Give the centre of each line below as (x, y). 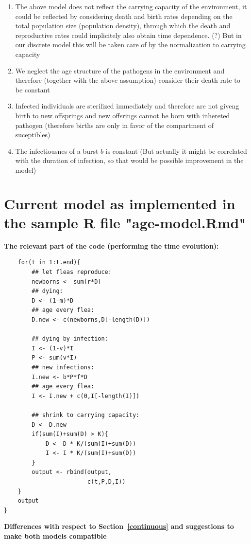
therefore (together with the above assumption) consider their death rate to (128, 80)
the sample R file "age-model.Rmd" (125, 222)
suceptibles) (33, 135)
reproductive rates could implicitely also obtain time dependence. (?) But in (128, 35)
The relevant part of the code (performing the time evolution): (111, 245)
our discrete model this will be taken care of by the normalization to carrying (130, 45)
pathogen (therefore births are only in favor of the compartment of (115, 125)
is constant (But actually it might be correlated (176, 151)
